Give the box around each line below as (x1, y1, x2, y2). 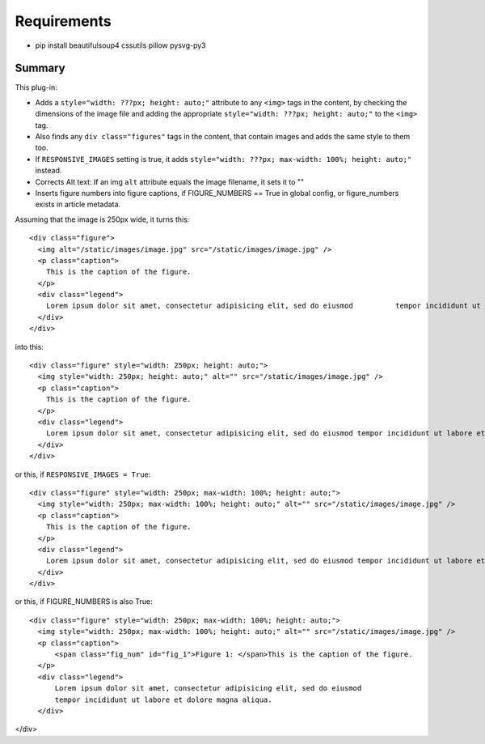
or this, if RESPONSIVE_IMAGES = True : (15, 470, 151, 479)
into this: (15, 342, 44, 351)
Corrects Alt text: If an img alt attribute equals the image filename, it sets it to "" (35, 176, 305, 186)
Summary (15, 62, 65, 75)
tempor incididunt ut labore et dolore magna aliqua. (54, 695, 272, 704)
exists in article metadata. (35, 199, 121, 210)
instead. (35, 166, 62, 176)
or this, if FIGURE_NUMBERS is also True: (15, 597, 153, 606)
